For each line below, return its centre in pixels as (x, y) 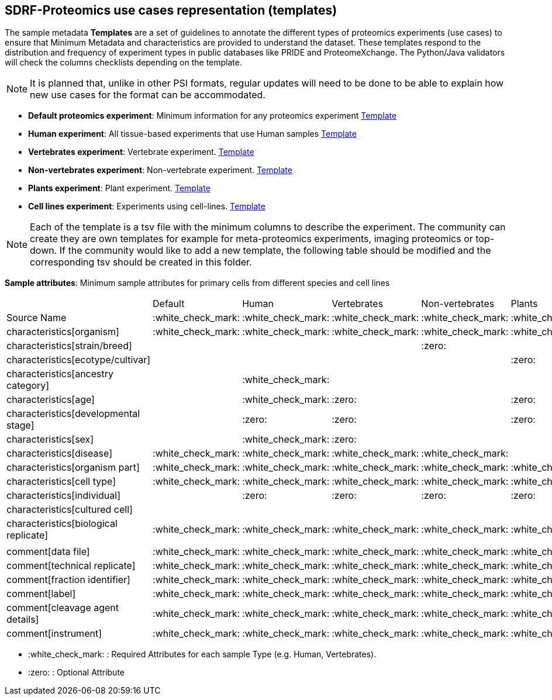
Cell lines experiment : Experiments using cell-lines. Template (147, 206)
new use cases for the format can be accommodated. (148, 95)
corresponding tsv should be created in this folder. (141, 262)
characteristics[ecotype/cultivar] (79, 360)
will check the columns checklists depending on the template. (123, 63)
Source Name (37, 318)
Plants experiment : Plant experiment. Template (119, 188)
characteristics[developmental (73, 414)
